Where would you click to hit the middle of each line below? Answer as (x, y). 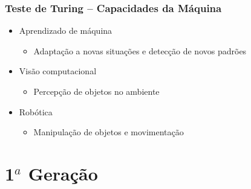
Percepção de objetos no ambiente (96, 91)
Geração (63, 173)
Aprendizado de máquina (66, 30)
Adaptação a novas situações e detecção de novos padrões (140, 50)
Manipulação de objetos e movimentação (109, 132)
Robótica (36, 111)
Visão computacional (58, 71)
